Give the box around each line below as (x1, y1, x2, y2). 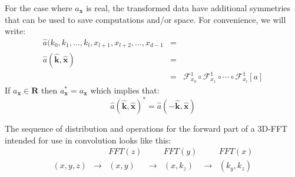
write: (5, 25, 26, 37)
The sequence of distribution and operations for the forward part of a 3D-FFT (5, 122, 288, 134)
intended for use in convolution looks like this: (5, 133, 171, 146)
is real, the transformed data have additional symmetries (86, 2, 291, 14)
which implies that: (90, 84, 160, 96)
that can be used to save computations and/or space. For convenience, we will (5, 13, 286, 25)
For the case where (5, 2, 72, 14)
